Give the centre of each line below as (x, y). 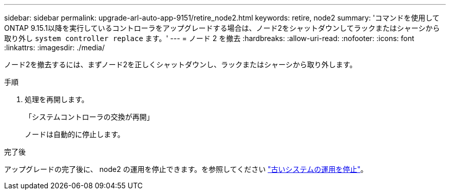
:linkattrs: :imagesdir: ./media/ (54, 47)
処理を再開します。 (57, 99)
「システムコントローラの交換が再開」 (89, 117)
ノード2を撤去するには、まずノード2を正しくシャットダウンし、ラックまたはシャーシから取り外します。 (181, 64)
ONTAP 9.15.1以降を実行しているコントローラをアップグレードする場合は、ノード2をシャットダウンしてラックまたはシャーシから (222, 28)
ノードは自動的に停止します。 (75, 134)
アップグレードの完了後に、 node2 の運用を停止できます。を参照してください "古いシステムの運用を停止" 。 (186, 169)
